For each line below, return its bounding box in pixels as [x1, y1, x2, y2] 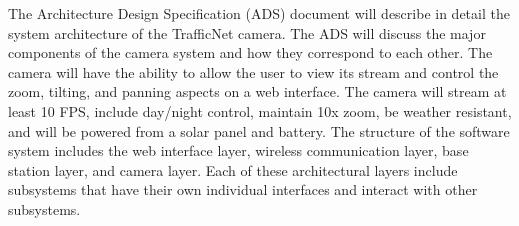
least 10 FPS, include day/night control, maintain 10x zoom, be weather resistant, [8, 100, 512, 121]
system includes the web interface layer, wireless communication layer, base [8, 140, 469, 161]
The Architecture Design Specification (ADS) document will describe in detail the [8, 3, 510, 23]
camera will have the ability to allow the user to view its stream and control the [8, 61, 499, 82]
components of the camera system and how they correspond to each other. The [8, 42, 493, 63]
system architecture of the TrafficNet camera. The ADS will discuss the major [8, 22, 486, 43]
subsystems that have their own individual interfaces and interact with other [8, 179, 478, 200]
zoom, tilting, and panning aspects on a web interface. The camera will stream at [8, 81, 507, 102]
